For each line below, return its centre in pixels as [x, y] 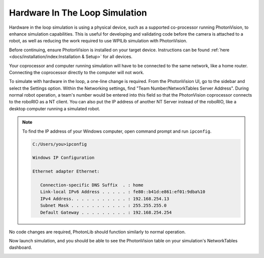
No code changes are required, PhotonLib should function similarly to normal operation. [97, 232]
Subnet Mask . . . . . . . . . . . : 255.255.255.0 [103, 206]
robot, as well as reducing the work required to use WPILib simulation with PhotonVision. [98, 41]
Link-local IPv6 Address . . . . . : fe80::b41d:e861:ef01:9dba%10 [122, 192]
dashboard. [21, 248]
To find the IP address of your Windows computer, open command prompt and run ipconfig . [117, 131]
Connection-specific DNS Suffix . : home [92, 185]
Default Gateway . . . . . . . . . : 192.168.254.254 [106, 212]
